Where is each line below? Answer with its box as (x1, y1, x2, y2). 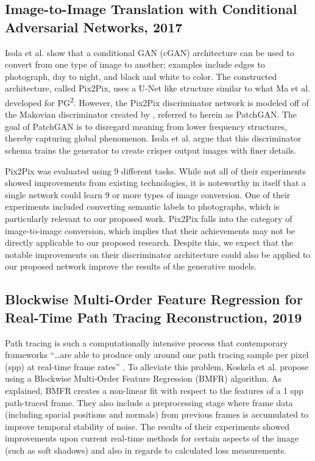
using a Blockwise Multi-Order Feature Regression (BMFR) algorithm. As (5, 372, 282, 385)
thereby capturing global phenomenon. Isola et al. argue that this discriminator (5, 132, 302, 145)
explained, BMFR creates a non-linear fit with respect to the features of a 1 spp (5, 384, 303, 396)
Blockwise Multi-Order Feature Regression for (5, 290, 303, 309)
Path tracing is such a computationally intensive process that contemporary (5, 336, 288, 349)
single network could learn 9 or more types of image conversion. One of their (5, 188, 291, 201)
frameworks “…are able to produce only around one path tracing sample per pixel (5, 348, 309, 361)
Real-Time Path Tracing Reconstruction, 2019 (5, 307, 302, 326)
